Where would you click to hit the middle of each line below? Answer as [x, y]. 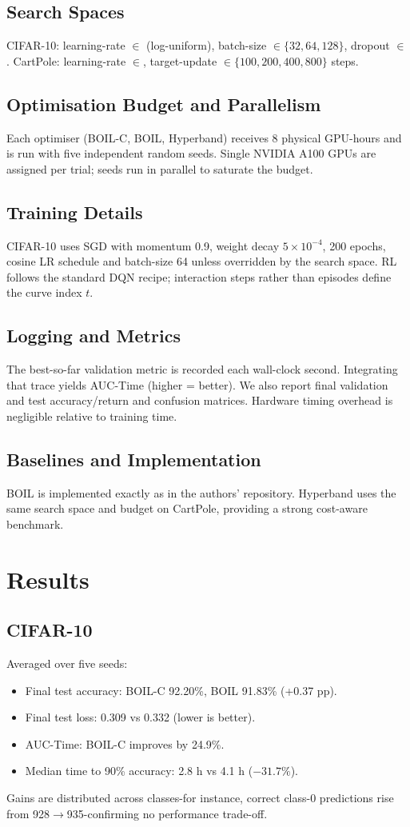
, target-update [180, 60]
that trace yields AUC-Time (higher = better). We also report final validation [197, 384]
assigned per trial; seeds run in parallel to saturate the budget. [160, 168]
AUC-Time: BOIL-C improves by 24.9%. [125, 743]
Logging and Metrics [94, 336]
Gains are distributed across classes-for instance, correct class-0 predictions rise [200, 798]
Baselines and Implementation [134, 459]
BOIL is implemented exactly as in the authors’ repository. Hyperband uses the [201, 492]
